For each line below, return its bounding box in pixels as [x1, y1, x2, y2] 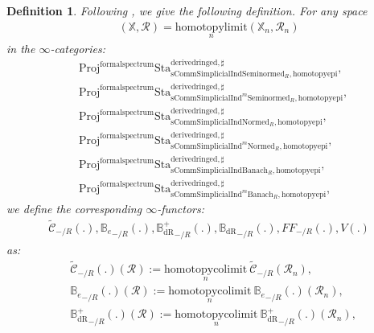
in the [6, 39, 35, 56]
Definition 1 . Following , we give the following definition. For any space [6, 2, 368, 18]
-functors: [157, 200, 205, 217]
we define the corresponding [6, 200, 142, 217]
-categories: [50, 39, 105, 56]
